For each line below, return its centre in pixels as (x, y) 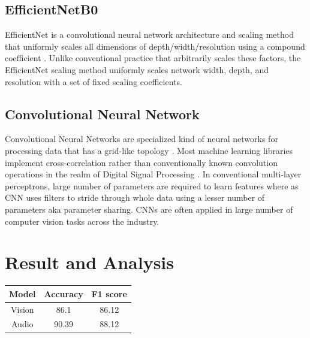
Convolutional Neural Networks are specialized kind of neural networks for (142, 139)
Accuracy (64, 293)
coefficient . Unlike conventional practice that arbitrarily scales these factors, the (153, 58)
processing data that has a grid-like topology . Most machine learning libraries (149, 150)
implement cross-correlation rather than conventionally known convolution (141, 162)
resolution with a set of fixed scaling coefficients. (94, 81)
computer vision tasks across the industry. (82, 221)
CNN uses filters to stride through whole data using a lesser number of (135, 197)
